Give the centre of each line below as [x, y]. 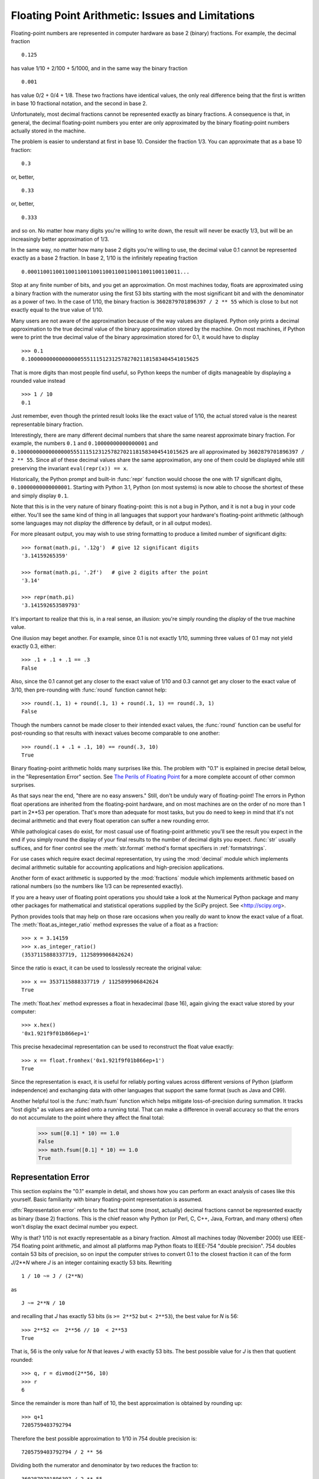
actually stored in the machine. [48, 131]
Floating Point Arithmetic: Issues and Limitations [133, 15]
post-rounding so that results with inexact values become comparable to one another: [115, 733]
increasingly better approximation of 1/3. [60, 239]
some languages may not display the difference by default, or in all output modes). [111, 523]
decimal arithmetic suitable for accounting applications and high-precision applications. [118, 867]
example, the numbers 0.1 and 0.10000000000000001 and [84, 443]
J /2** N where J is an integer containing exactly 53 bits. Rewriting [91, 1262]
